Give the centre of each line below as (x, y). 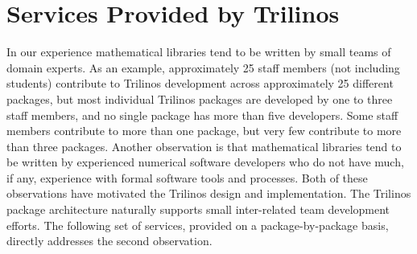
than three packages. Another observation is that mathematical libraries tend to (204, 146)
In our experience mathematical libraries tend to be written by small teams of (199, 52)
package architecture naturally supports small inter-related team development (198, 209)
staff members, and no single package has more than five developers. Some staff (202, 115)
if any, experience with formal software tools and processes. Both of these (187, 177)
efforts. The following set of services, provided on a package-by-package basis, (198, 225)
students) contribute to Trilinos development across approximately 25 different (200, 83)
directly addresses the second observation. (109, 241)
